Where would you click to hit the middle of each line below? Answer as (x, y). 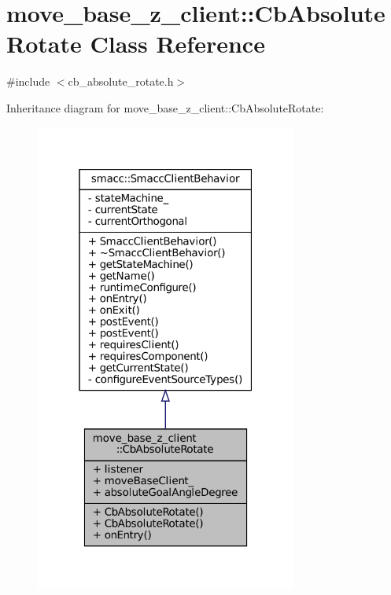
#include (28, 81)
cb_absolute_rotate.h (121, 81)
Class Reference (177, 44)
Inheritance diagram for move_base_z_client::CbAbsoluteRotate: (165, 107)
